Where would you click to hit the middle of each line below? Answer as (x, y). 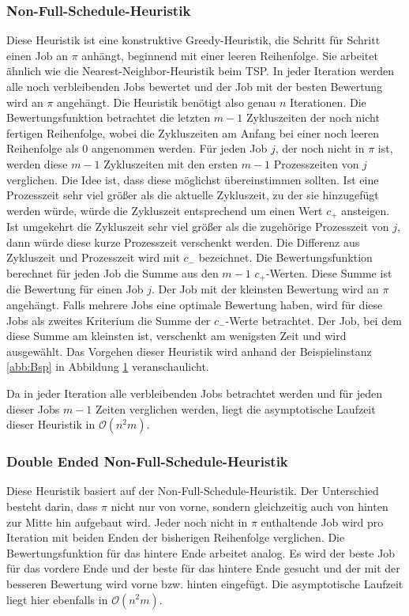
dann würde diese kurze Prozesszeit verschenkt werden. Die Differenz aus (183, 242)
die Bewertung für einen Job (75, 289)
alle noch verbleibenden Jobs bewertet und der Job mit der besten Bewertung (195, 86)
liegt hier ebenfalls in (57, 599)
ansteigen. (366, 210)
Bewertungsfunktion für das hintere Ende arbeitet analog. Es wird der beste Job (201, 552)
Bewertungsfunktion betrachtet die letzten (109, 117)
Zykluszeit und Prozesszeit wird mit (93, 257)
